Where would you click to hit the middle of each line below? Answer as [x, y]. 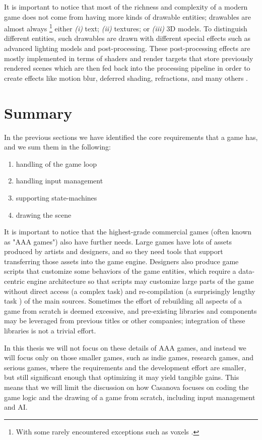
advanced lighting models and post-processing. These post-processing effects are [127, 48]
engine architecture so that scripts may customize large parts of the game [140, 281]
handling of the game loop [56, 163]
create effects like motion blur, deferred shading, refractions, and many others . [126, 78]
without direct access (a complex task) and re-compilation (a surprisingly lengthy [130, 291]
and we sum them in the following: [58, 147]
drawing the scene [44, 214]
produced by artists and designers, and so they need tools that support [114, 251]
